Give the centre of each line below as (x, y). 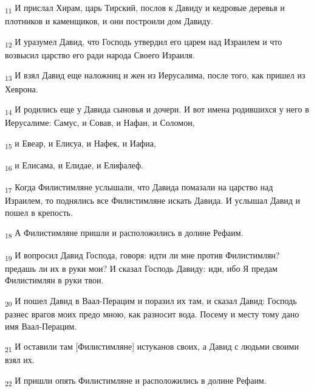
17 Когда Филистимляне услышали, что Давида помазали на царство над (139, 188)
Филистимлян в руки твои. (54, 280)
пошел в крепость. (39, 212)
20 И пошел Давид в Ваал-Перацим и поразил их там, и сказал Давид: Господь (151, 301)
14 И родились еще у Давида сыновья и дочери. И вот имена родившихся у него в (157, 110)
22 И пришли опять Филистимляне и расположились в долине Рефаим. (136, 381)
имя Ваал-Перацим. (41, 326)
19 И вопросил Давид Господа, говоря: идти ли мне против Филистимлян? (142, 255)
